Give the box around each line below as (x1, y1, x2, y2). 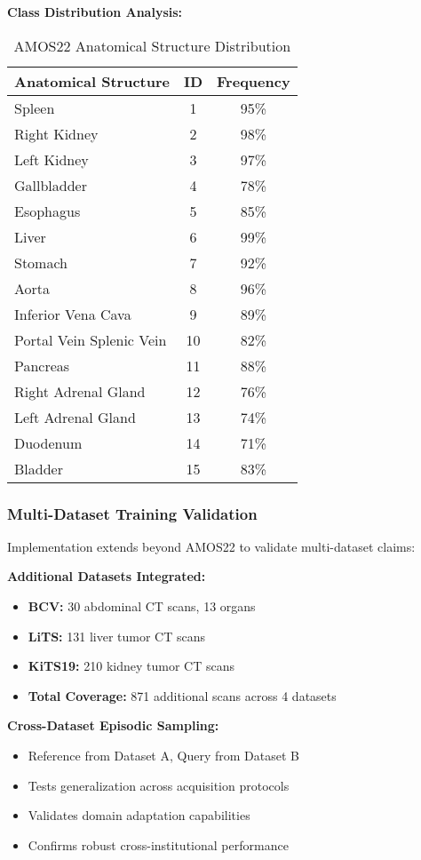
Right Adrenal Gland (14, 380, 146, 402)
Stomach (14, 251, 68, 273)
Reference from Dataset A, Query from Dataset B (28, 745, 299, 764)
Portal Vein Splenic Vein (14, 329, 167, 350)
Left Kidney (14, 148, 89, 170)
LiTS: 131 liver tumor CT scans (28, 626, 206, 645)
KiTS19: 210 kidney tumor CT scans (28, 657, 234, 675)
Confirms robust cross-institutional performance (28, 835, 289, 854)
